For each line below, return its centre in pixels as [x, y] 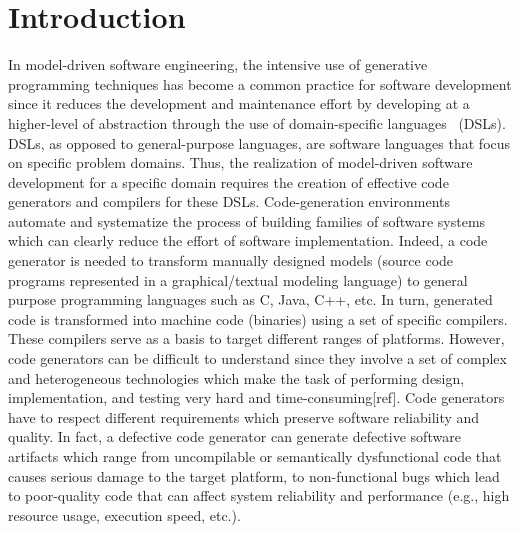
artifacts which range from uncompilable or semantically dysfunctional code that [255, 456]
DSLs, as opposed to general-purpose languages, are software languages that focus [259, 142]
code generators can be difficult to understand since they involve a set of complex [257, 358]
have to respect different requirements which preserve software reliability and [244, 416]
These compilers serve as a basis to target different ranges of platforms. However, [256, 338]
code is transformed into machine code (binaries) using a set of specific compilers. [258, 318]
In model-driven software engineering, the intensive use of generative [218, 64]
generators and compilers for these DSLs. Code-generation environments [229, 201]
